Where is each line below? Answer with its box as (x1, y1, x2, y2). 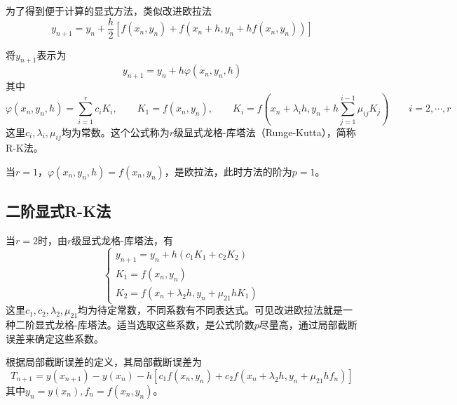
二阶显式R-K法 (6, 200, 111, 222)
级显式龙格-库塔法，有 (71, 233, 173, 248)
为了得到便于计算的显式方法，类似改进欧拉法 (6, 4, 212, 18)
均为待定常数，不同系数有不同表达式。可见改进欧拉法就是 (78, 303, 343, 317)
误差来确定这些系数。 (6, 331, 104, 345)
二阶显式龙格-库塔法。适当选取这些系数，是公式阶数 (15, 317, 254, 331)
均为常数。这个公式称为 (61, 124, 170, 139)
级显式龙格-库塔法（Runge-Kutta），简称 (174, 124, 356, 139)
